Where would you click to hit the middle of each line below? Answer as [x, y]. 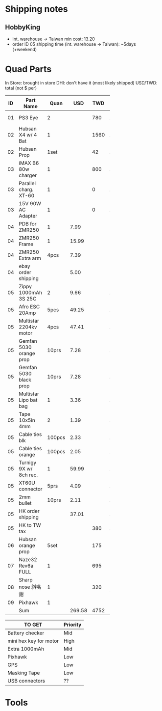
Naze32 [28, 559]
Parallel [27, 183]
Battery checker [26, 633]
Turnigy [28, 463]
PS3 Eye [28, 117]
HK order [29, 511]
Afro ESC [29, 306]
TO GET [33, 625]
